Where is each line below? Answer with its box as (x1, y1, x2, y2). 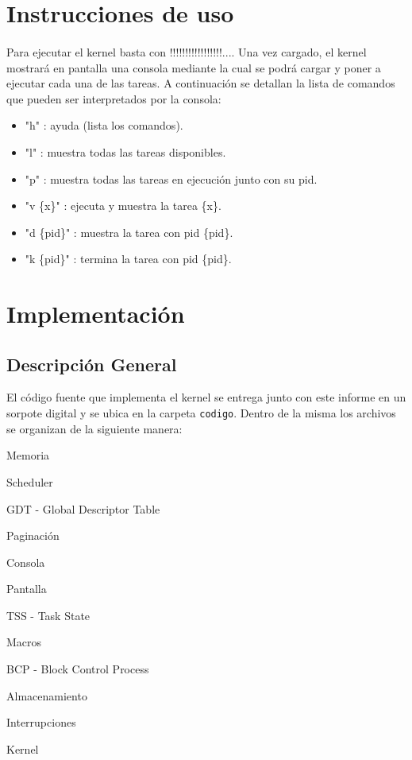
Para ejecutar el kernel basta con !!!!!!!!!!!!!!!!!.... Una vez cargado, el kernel (6, 43, 367, 60)
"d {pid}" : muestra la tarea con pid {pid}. (25, 223, 233, 240)
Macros (6, 634, 42, 650)
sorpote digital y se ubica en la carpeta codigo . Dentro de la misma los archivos (6, 405, 396, 421)
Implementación (6, 297, 185, 330)
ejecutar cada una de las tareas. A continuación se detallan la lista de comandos (6, 75, 395, 91)
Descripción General (6, 351, 177, 376)
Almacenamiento (6, 687, 87, 704)
